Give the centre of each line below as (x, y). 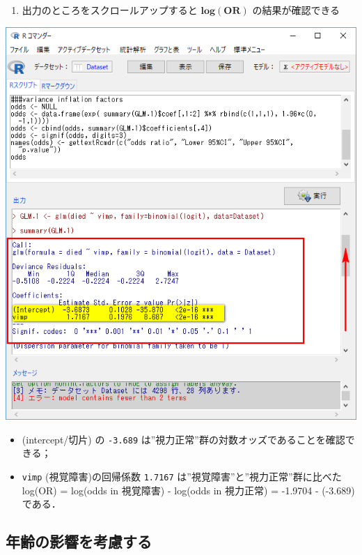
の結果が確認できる (296, 10)
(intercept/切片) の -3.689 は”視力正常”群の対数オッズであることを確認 (183, 439)
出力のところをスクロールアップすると (110, 10)
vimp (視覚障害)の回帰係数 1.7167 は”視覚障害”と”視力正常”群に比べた (182, 477)
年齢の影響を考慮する (79, 541)
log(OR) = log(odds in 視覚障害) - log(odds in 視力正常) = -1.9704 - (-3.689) (188, 490)
